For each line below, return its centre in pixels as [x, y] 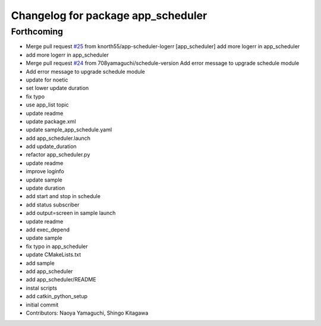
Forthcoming [37, 32]
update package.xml [51, 121]
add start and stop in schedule [63, 196]
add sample [40, 263]
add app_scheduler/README [61, 280]
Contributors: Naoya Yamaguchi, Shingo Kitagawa [87, 313]
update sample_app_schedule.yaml [69, 130]
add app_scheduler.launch [58, 138]
